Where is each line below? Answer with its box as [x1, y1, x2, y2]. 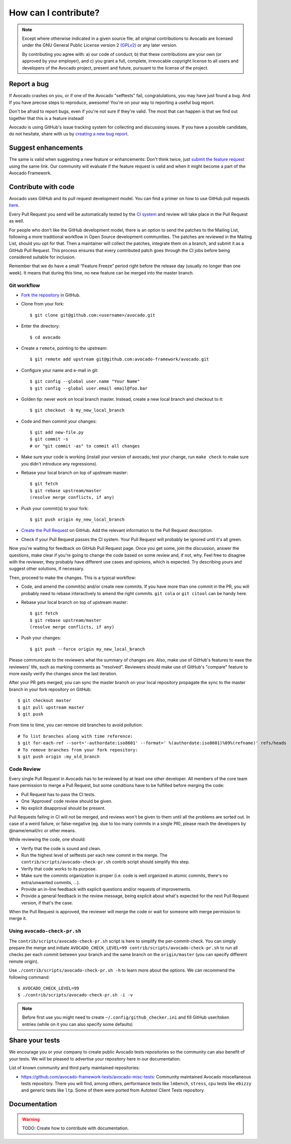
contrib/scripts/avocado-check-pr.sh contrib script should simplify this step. [21, 859, 190, 865]
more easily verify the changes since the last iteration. [9, 671, 118, 677]
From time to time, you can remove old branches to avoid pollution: [9, 722, 143, 728]
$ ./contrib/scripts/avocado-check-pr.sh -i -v [17, 992, 133, 998]
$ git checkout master [17, 698, 72, 703]
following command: [9, 974, 50, 980]
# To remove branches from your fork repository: [17, 747, 138, 752]
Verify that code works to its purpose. [21, 866, 97, 871]
